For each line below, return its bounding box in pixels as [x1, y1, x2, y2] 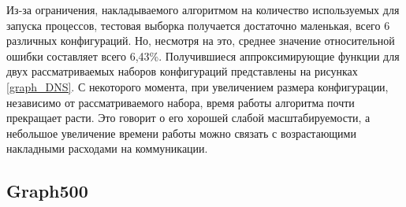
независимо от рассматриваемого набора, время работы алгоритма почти [6, 94, 355, 110]
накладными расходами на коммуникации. [6, 140, 208, 157]
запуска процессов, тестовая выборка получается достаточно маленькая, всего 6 [6, 17, 390, 33]
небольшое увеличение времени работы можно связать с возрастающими [6, 124, 356, 141]
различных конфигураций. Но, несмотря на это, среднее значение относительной [6, 32, 395, 49]
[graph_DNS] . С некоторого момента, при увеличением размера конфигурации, [6, 78, 389, 94]
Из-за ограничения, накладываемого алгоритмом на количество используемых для [6, 2, 400, 17]
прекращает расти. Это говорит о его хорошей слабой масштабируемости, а [6, 109, 371, 126]
